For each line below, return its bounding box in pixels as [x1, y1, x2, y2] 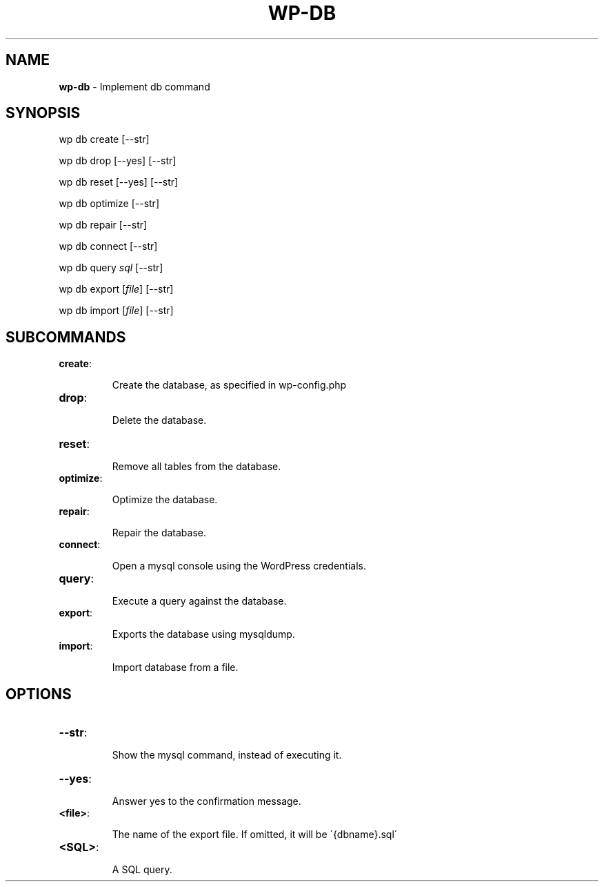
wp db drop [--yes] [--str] [59, 155, 177, 167]
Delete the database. [112, 414, 207, 427]
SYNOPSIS [6, 104, 81, 122]
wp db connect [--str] [59, 240, 158, 253]
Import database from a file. [112, 661, 239, 674]
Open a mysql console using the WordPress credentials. [112, 560, 367, 572]
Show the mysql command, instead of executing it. [112, 749, 342, 761]
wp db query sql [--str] [59, 262, 163, 274]
